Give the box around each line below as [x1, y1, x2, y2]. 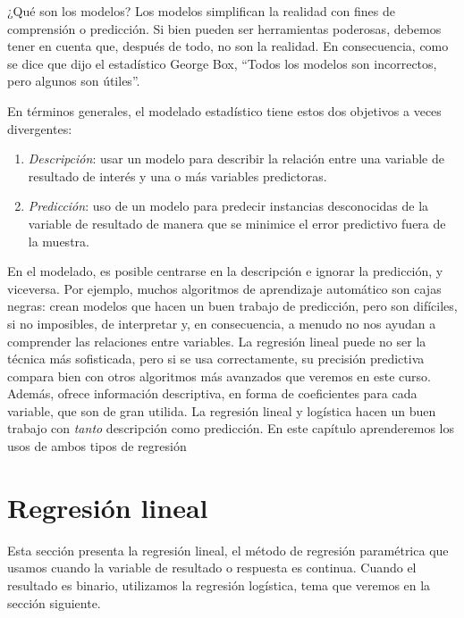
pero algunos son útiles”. [7, 71, 140, 90]
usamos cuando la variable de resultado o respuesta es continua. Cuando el [7, 558, 417, 577]
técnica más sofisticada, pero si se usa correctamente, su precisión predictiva [7, 349, 425, 368]
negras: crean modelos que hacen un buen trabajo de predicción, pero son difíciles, [7, 296, 458, 315]
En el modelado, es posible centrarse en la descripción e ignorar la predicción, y [7, 262, 443, 280]
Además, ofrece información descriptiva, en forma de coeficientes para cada [7, 384, 418, 403]
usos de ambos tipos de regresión [7, 437, 187, 455]
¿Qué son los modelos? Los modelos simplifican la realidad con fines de [7, 2, 395, 20]
